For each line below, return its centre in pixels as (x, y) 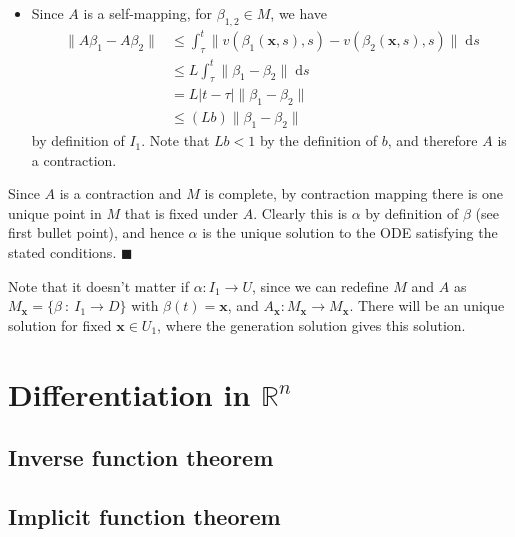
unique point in (55, 212)
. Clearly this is (300, 212)
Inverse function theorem (141, 457)
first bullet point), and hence (96, 232)
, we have (299, 13)
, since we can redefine (320, 285)
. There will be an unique (427, 305)
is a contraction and (120, 193)
